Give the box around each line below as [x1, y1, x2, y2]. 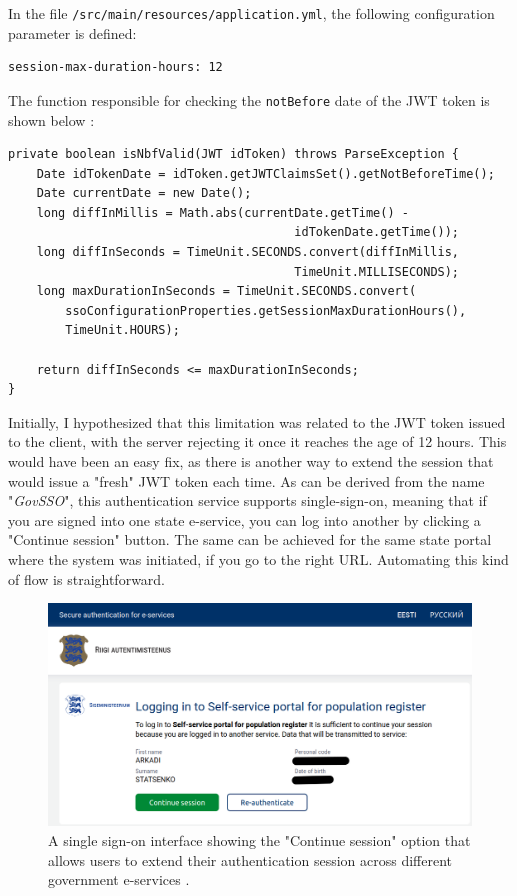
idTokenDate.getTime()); [294, 225, 460, 240]
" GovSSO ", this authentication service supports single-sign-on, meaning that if [8, 490, 487, 511]
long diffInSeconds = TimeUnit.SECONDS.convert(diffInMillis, [36, 245, 460, 260]
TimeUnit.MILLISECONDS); [294, 264, 460, 279]
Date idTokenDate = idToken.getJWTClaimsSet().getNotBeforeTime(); [36, 166, 495, 181]
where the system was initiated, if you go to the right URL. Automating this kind [8, 548, 509, 569]
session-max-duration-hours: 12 [8, 60, 223, 75]
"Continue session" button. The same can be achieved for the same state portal [8, 529, 492, 550]
